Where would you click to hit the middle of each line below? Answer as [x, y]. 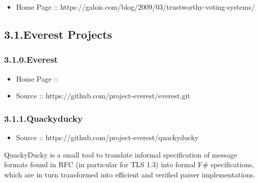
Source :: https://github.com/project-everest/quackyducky [107, 137]
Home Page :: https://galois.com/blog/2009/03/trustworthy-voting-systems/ [135, 7]
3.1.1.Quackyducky [43, 118]
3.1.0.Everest [31, 59]
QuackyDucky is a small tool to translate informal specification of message [121, 154]
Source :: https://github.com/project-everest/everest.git [103, 96]
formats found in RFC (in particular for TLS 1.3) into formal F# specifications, [129, 164]
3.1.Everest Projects [58, 34]
